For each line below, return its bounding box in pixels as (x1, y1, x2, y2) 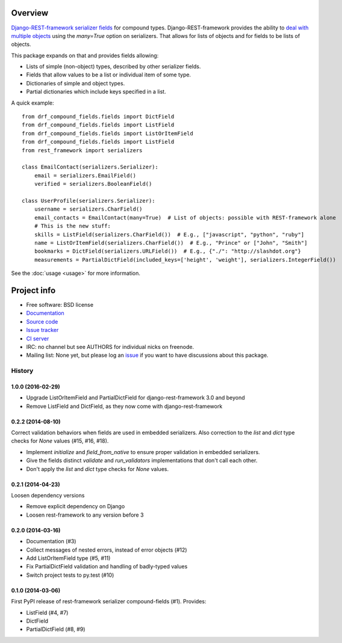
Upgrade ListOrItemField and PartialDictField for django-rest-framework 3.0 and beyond (26, 394, 245, 401)
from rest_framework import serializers (22, 147, 143, 153)
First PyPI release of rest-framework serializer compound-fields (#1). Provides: (11, 598, 207, 605)
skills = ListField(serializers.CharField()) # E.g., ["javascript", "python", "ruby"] (34, 231, 305, 238)
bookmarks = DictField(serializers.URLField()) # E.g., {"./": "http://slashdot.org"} (34, 248, 301, 255)
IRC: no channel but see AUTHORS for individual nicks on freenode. (26, 343, 194, 350)
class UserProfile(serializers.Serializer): (22, 197, 156, 204)
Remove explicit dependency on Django (26, 503, 125, 510)
